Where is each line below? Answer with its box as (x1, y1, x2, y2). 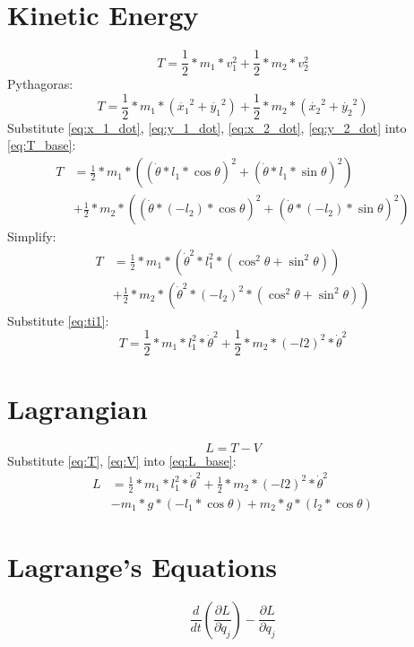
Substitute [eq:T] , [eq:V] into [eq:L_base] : (7, 450, 237, 469)
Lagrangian (7, 389, 148, 426)
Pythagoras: (7, 74, 73, 93)
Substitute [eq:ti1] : (7, 310, 109, 329)
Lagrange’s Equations (7, 547, 278, 584)
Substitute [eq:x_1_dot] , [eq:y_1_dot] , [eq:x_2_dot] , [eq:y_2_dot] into (7, 118, 407, 136)
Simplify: (7, 227, 56, 246)
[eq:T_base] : (7, 136, 76, 154)
